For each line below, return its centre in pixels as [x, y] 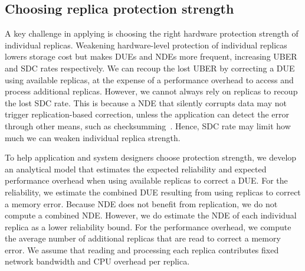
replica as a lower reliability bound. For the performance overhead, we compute [148, 226]
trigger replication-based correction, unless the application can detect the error [147, 114]
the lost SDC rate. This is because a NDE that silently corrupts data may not [146, 102]
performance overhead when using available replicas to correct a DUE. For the [146, 180]
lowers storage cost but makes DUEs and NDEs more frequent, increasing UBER [151, 56]
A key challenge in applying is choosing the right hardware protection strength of [152, 33]
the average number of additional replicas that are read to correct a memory [143, 238]
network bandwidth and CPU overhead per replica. [97, 261]
